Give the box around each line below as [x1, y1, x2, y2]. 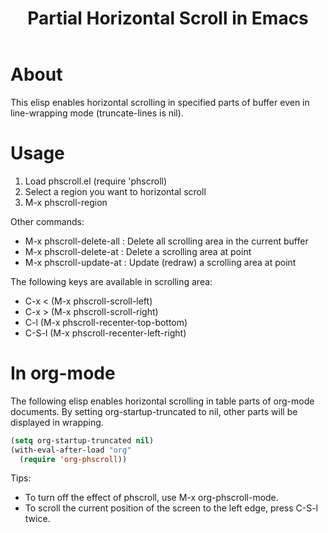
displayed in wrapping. [10, 416, 104, 428]
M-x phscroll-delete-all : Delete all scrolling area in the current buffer [24, 235, 309, 247]
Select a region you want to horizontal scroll [24, 185, 207, 197]
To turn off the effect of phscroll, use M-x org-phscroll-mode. [24, 492, 279, 504]
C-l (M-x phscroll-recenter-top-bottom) [24, 316, 188, 328]
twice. [24, 513, 51, 525]
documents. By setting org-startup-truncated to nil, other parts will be [10, 405, 298, 417]
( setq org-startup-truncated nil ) [10, 435, 155, 446]
